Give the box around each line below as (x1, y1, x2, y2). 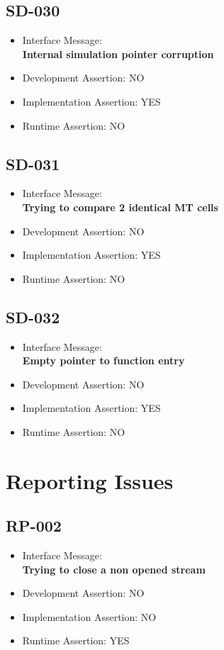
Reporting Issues (6, 466, 174, 495)
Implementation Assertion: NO (22, 609, 157, 624)
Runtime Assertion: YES (22, 633, 130, 648)
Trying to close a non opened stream (22, 561, 206, 576)
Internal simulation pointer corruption (22, 46, 214, 61)
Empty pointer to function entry (22, 353, 185, 368)
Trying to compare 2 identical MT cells (22, 199, 218, 214)
